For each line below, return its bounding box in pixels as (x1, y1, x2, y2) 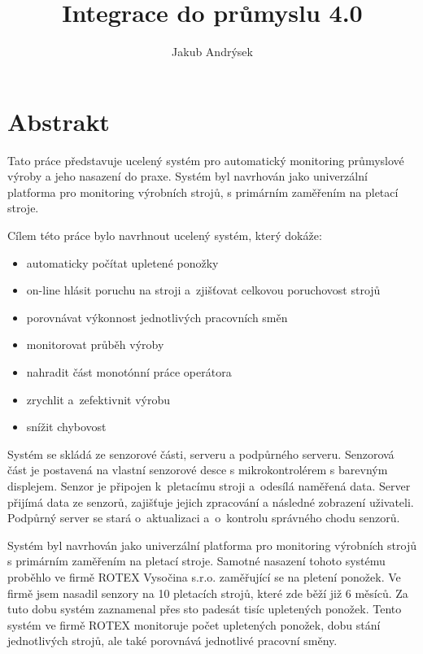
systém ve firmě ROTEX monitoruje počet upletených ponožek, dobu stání (7, 616, 381, 633)
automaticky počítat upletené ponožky (26, 254, 219, 271)
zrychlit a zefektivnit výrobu (26, 390, 171, 408)
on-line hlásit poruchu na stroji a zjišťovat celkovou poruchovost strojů (26, 281, 381, 299)
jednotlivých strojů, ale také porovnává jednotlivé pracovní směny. (7, 632, 338, 649)
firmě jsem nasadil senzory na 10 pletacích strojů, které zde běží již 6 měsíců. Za (7, 584, 408, 601)
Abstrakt (7, 104, 110, 137)
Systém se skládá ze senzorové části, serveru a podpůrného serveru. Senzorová (7, 445, 395, 462)
